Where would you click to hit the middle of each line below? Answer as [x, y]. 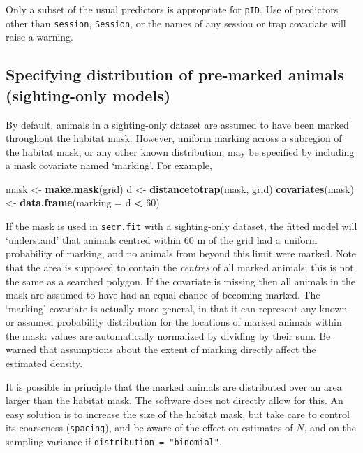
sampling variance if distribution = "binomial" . [114, 441]
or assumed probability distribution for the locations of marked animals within [174, 322]
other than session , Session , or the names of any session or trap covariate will [176, 23]
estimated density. [44, 363]
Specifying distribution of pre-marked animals [175, 74]
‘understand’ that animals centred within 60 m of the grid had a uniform [162, 239]
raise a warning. [39, 37]
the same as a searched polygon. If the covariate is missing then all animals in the [181, 281]
